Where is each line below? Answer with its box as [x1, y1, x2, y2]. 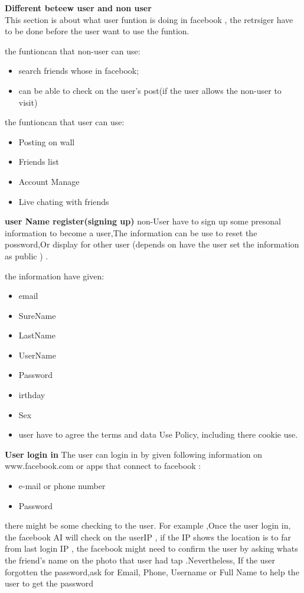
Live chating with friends [18, 195, 109, 207]
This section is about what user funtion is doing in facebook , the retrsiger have [5, 13, 293, 25]
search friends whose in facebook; [18, 64, 139, 77]
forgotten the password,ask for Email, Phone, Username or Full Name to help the [5, 565, 299, 578]
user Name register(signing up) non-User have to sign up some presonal [5, 215, 281, 227]
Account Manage [18, 175, 80, 187]
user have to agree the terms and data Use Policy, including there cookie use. [18, 428, 298, 441]
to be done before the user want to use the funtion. [5, 25, 189, 37]
